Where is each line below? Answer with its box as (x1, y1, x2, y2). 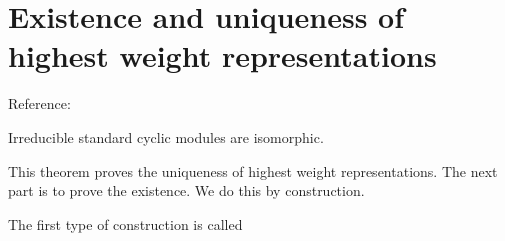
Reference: (8, 93, 71, 114)
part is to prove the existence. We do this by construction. (8, 180, 365, 201)
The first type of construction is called (8, 213, 243, 234)
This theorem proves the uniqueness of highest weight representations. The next (8, 160, 498, 181)
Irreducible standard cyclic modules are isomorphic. (8, 126, 324, 147)
